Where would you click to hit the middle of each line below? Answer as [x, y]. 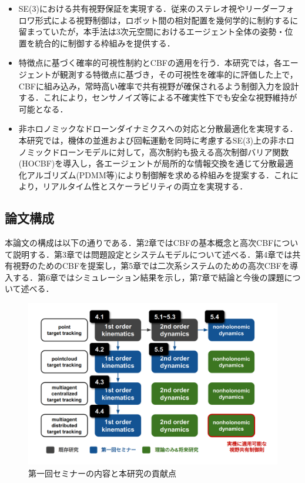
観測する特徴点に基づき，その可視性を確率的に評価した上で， [179, 74]
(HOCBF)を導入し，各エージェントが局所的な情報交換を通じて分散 [148, 163]
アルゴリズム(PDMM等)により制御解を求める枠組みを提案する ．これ [158, 174]
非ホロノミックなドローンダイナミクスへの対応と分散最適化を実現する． [158, 129]
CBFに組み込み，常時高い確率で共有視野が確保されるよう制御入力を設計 [159, 86]
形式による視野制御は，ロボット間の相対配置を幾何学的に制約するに [167, 20]
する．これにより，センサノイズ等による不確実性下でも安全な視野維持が [158, 97]
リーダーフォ [270, 8]
